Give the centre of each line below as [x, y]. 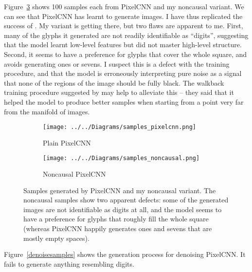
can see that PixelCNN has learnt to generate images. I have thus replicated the [123, 16]
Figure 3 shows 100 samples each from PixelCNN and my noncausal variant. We [124, 6]
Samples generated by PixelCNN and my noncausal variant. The [120, 190]
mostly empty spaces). [56, 238]
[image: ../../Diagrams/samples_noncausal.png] [121, 158]
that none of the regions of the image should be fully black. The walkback [114, 82]
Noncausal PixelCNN [74, 174]
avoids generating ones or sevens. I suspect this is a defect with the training [117, 63]
